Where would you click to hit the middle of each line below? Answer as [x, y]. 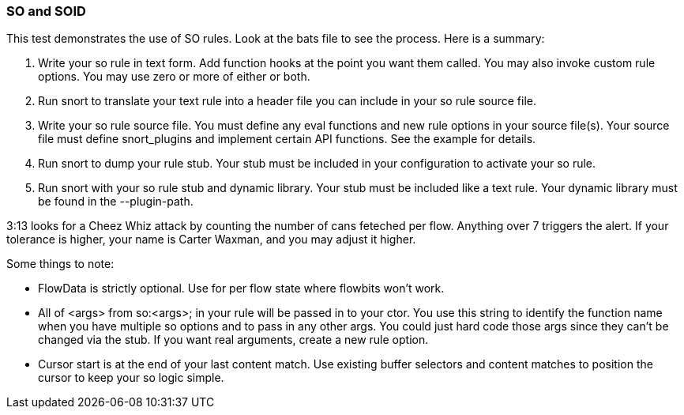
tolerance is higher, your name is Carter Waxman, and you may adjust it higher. [211, 240]
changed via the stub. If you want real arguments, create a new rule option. [233, 340]
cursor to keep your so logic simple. [131, 378]
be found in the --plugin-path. [116, 202]
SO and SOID [46, 11]
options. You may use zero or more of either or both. [174, 77]
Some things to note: [60, 264]
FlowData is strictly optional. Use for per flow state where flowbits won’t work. [241, 289]
